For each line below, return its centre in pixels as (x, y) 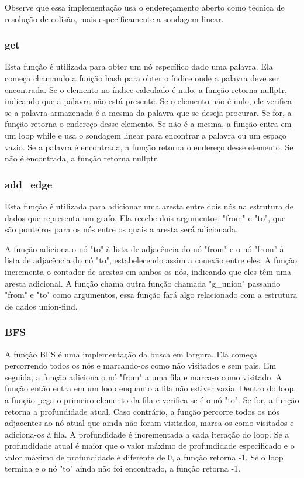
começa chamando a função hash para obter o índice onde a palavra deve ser (142, 78)
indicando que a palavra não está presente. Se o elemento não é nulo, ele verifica (148, 101)
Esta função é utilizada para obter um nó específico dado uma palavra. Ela (139, 66)
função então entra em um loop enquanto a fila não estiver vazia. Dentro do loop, (151, 388)
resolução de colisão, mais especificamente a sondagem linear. (114, 18)
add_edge (29, 184)
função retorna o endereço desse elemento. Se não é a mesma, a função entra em (148, 124)
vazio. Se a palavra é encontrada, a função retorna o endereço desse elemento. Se (149, 147)
